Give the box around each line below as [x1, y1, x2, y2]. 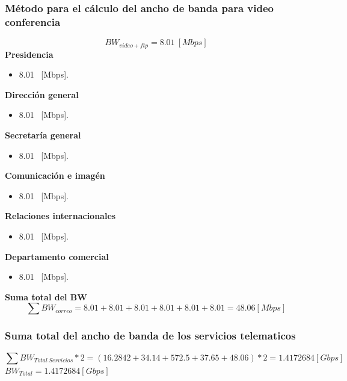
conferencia [5, 14, 61, 29]
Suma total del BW [5, 290, 87, 303]
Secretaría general [5, 128, 81, 141]
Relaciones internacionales [5, 209, 116, 222]
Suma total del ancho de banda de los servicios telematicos [5, 328, 296, 343]
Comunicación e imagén [5, 169, 105, 182]
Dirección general [5, 88, 79, 101]
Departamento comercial [5, 250, 109, 262]
